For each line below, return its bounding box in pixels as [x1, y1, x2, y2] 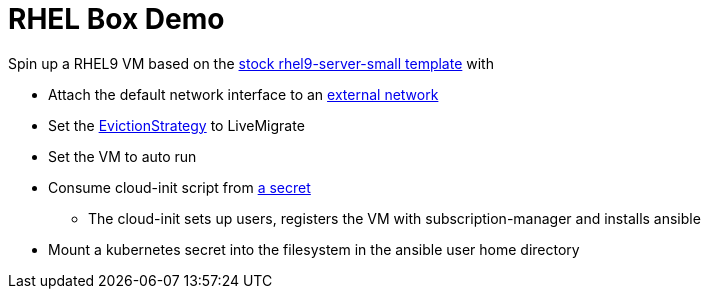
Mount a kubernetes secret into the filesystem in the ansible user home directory [48, 240, 580, 258]
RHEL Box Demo [8, 2, 225, 36]
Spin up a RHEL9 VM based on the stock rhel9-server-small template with [8, 54, 494, 72]
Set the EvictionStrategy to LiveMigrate [48, 116, 305, 134]
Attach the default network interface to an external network [48, 85, 439, 103]
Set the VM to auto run [48, 147, 197, 165]
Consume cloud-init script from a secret [48, 178, 311, 196]
